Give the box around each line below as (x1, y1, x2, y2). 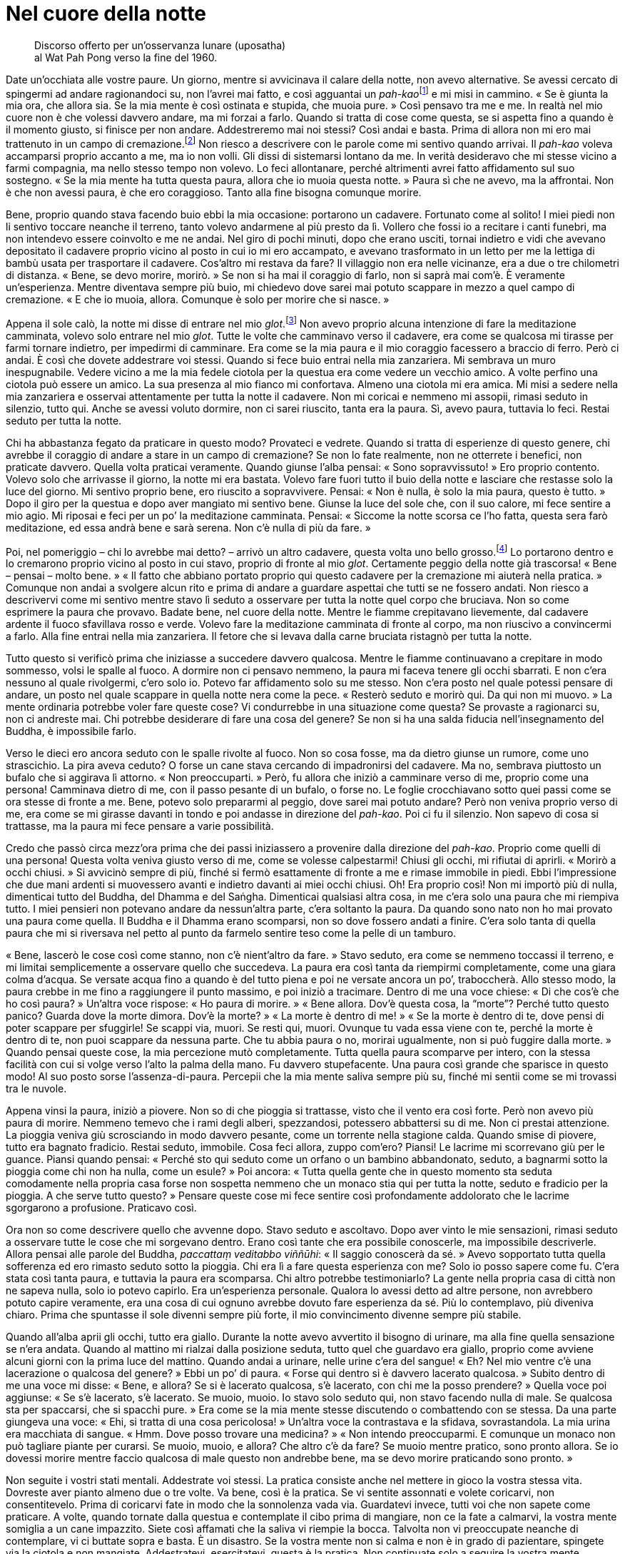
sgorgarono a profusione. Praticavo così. (6, 1202, 197, 1214)
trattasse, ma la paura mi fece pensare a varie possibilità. (6, 820, 274, 833)
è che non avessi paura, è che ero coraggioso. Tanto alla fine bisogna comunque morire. (6, 186, 422, 199)
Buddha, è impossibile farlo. (6, 725, 137, 738)
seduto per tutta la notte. (6, 414, 122, 427)
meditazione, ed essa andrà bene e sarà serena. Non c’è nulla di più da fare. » (6, 521, 371, 534)
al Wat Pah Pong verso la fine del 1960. (34, 51, 218, 64)
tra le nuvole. (6, 1082, 67, 1095)
